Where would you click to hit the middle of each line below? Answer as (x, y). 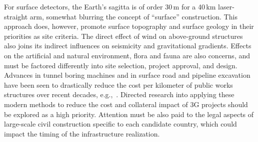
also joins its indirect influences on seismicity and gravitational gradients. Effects (128, 46)
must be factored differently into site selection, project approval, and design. (121, 65)
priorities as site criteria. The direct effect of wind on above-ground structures (123, 36)
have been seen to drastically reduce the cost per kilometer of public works (118, 84)
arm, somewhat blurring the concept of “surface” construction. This (133, 16)
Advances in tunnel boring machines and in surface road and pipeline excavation (127, 75)
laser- (226, 6)
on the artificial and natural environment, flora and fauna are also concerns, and (127, 55)
